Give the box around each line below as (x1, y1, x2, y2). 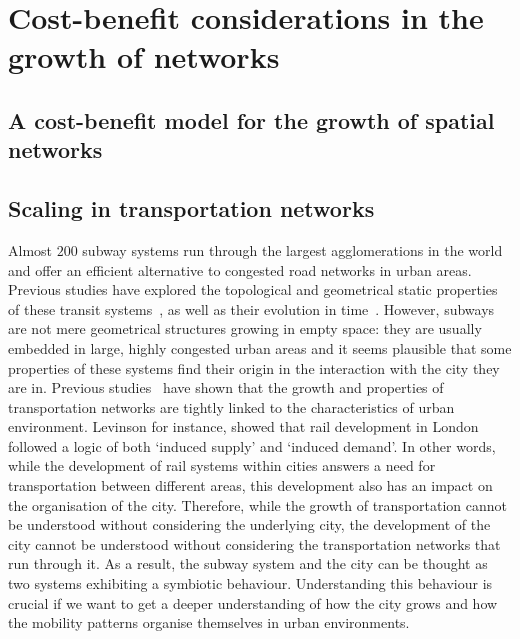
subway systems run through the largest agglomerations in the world (82, 239, 503, 260)
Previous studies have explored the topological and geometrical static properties (8, 279, 498, 300)
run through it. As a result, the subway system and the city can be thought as (8, 553, 488, 574)
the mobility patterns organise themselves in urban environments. (8, 612, 410, 633)
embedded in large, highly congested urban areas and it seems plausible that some (8, 337, 512, 358)
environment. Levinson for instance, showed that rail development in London (8, 416, 479, 437)
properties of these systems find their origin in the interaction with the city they (8, 357, 500, 378)
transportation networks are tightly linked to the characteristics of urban (8, 396, 455, 417)
